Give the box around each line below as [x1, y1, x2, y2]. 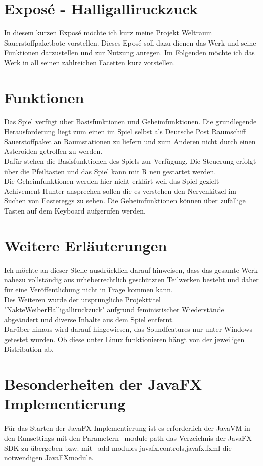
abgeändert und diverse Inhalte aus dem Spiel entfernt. [4, 314, 174, 324]
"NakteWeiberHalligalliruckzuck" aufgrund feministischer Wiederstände [4, 304, 224, 315]
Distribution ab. [4, 344, 54, 354]
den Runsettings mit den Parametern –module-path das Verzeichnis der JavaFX [4, 432, 252, 443]
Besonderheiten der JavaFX [4, 373, 202, 394]
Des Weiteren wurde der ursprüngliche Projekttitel [4, 294, 161, 305]
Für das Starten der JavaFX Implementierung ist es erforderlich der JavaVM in [4, 422, 250, 433]
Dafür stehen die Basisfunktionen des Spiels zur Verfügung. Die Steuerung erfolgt [4, 156, 256, 166]
